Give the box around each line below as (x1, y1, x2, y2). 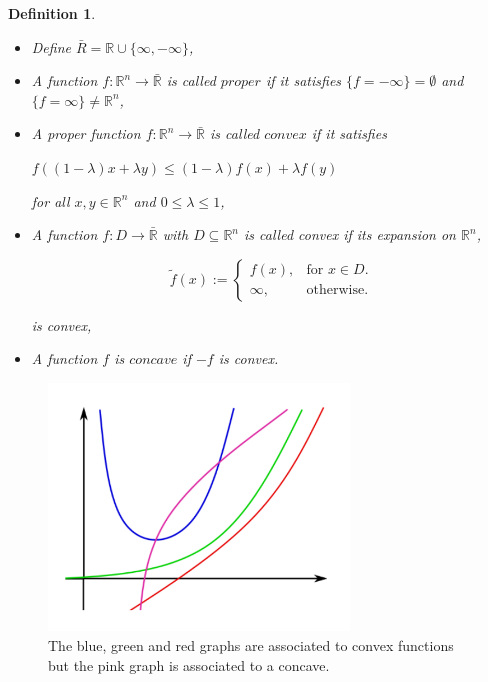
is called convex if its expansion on (244, 224, 456, 245)
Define (31, 36, 71, 57)
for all (31, 190, 70, 211)
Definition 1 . (8, 3, 96, 23)
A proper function (31, 123, 141, 144)
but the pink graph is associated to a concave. (48, 654, 330, 675)
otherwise (306, 283, 365, 298)
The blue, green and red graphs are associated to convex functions (48, 635, 454, 656)
